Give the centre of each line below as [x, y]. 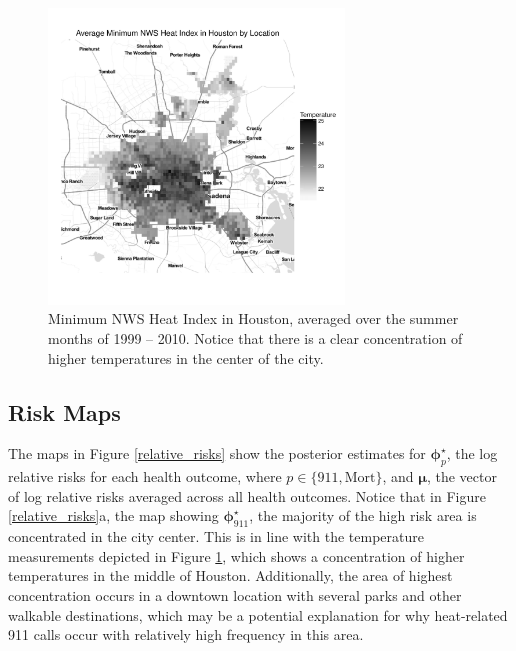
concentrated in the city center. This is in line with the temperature [216, 536]
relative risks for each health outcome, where [145, 476]
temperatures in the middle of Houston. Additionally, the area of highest [230, 575]
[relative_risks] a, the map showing [113, 515]
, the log [472, 453]
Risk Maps [64, 411]
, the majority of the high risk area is [363, 515]
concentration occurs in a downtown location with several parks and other [235, 594]
